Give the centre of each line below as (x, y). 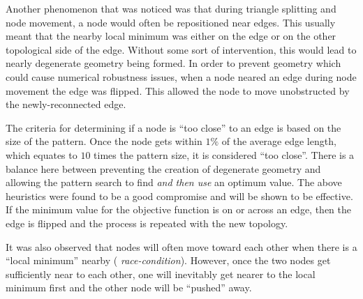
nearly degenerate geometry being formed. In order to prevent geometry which (173, 63)
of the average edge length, (279, 141)
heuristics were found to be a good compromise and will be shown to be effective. (179, 195)
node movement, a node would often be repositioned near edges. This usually (171, 22)
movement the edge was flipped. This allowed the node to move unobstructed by (178, 90)
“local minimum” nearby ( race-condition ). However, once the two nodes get (168, 260)
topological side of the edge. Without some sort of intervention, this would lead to (181, 49)
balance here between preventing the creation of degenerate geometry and (163, 168)
